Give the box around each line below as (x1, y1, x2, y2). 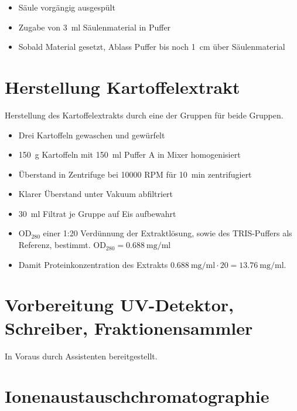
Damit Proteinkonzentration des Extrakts (18, 258, 168, 270)
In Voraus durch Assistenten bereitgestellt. (5, 349, 158, 362)
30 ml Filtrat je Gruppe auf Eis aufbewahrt (18, 207, 176, 219)
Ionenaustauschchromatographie (5, 384, 269, 408)
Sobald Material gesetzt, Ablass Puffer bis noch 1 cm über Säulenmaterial (18, 40, 285, 53)
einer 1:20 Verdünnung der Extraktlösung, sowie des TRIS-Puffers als (43, 227, 292, 239)
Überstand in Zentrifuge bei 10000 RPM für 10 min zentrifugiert (18, 168, 252, 180)
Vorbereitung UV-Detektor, (5, 293, 234, 317)
